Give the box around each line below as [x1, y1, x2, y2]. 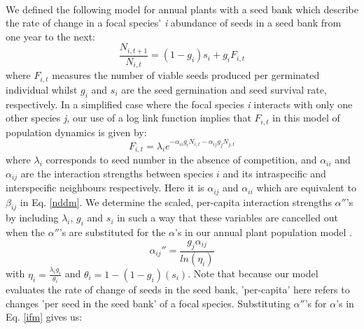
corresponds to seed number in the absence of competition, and [45, 152, 317, 167]
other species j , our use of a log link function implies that [6, 110, 251, 125]
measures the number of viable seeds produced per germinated [52, 68, 320, 82]
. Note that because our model [188, 266, 318, 281]
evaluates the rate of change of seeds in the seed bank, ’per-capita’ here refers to [6, 282, 350, 297]
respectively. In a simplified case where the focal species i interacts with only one [6, 96, 353, 111]
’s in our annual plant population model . [175, 225, 352, 240]
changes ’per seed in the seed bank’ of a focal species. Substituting [6, 295, 290, 310]
